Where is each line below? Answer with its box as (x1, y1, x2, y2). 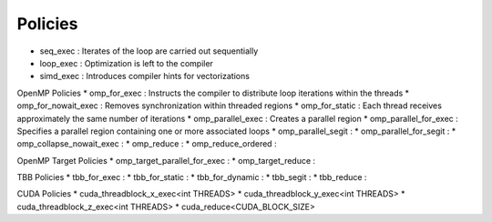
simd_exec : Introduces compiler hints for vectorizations (39, 71, 251, 82)
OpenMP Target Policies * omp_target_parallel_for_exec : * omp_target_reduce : (16, 155, 316, 166)
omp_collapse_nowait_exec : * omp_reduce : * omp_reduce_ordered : (16, 138, 277, 149)
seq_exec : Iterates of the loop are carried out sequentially (39, 45, 259, 56)
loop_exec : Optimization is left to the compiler (39, 57, 214, 68)
